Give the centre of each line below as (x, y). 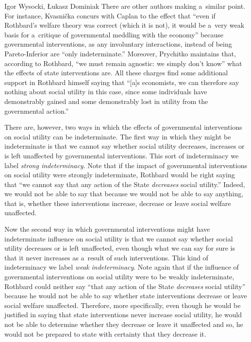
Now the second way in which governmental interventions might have (107, 229)
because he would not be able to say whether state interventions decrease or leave (126, 296)
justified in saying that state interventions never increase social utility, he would (123, 315)
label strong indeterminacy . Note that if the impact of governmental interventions (126, 165)
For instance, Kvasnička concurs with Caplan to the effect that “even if (110, 15)
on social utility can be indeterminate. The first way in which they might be (118, 136)
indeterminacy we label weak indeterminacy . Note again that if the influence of (122, 267)
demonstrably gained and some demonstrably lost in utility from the (106, 101)
